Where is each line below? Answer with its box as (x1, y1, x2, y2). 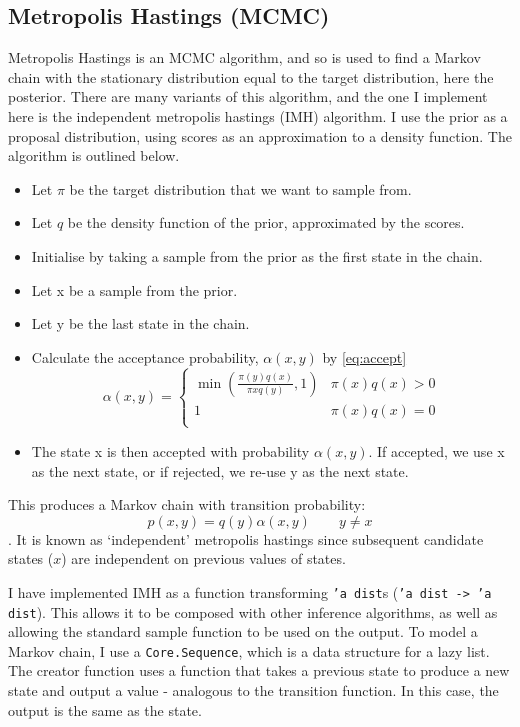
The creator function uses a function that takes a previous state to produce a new (8, 660, 510, 681)
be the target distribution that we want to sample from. (69, 178, 412, 199)
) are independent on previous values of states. (61, 548, 346, 569)
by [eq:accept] (322, 346, 407, 367)
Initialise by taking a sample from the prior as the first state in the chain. (31, 245, 483, 266)
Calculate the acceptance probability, (31, 346, 259, 367)
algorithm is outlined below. (8, 145, 180, 166)
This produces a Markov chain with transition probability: (8, 494, 366, 515)
